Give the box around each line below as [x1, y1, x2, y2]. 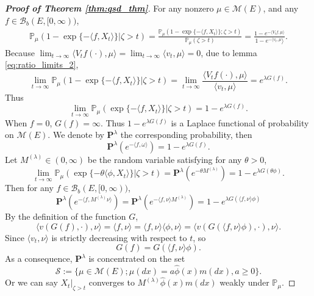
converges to [88, 276, 135, 289]
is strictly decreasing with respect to [51, 231, 187, 244]
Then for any [5, 181, 54, 194]
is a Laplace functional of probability [171, 116, 309, 129]
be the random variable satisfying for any [87, 153, 242, 165]
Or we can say [5, 276, 58, 289]
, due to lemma [201, 46, 257, 59]
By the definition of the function [5, 209, 126, 222]
